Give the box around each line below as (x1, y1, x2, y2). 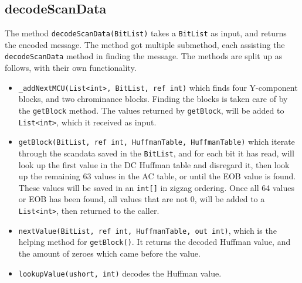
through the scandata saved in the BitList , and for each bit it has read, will (18, 146, 294, 159)
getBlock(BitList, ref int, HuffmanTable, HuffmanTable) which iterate (18, 135, 295, 148)
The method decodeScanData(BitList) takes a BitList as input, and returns (5, 27, 287, 39)
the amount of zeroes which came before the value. (18, 247, 201, 259)
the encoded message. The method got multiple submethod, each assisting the (5, 38, 285, 50)
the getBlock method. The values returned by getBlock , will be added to (18, 104, 284, 116)
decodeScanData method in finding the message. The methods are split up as (5, 50, 283, 62)
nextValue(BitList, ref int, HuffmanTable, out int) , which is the (18, 224, 277, 236)
